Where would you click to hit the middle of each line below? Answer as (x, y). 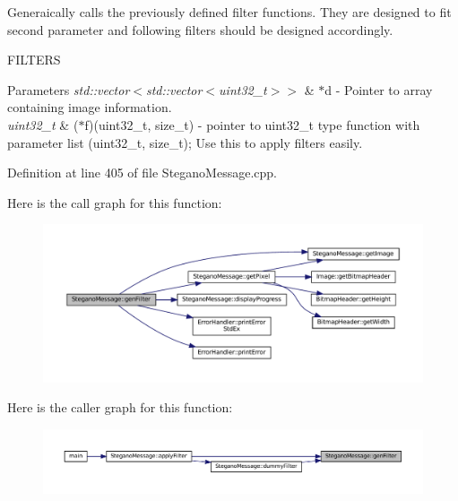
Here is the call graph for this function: (115, 202)
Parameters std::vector (69, 89)
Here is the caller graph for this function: (120, 407)
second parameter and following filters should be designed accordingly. (200, 29)
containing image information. (90, 107)
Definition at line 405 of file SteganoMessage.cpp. (142, 173)
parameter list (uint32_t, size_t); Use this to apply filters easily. (185, 142)
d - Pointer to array (379, 89)
